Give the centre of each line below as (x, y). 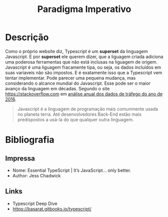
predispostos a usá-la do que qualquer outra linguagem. (75, 119)
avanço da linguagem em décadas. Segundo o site (57, 88)
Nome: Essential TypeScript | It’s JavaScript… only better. (72, 170)
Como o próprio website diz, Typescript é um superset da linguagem (76, 51)
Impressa (20, 158)
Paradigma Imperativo (84, 9)
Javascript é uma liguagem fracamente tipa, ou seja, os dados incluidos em (83, 67)
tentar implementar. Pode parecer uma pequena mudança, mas (70, 78)
